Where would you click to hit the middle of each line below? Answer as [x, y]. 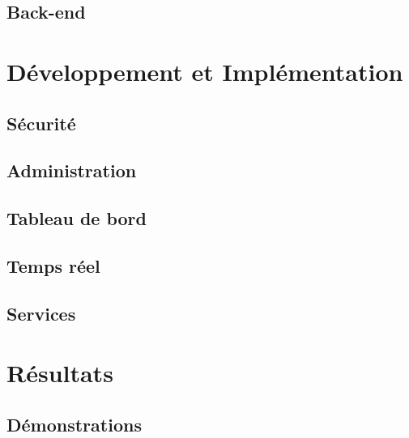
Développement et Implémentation [205, 71]
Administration [72, 170]
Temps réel [53, 265]
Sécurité [41, 123]
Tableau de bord [77, 218]
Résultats [60, 373]
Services [41, 313]
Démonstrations [74, 424]
